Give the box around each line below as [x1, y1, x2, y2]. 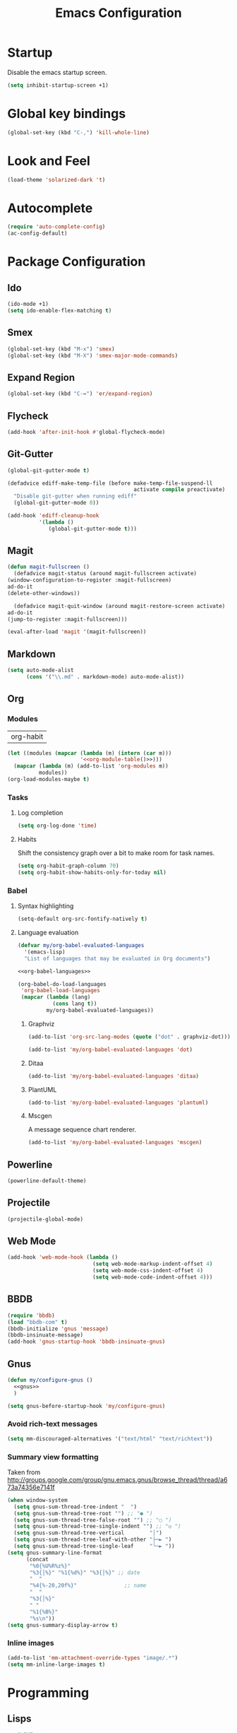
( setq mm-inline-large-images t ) [7, 1661, 106, 1668]
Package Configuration [7, 254, 146, 270]
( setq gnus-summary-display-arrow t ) [7, 1621, 119, 1628]
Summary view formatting [7, 1452, 99, 1462]
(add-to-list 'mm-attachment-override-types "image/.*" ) [7, 1654, 178, 1662]
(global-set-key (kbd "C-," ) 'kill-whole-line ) [7, 129, 150, 136]
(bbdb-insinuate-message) [7, 1332, 83, 1339]
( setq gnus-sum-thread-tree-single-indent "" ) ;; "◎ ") [13, 1523, 181, 1530]
